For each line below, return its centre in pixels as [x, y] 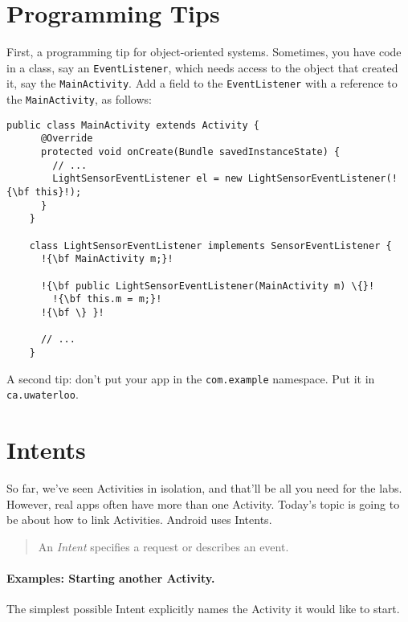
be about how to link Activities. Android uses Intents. [139, 520]
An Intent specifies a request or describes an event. [163, 546]
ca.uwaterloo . [43, 394]
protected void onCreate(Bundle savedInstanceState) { [190, 152]
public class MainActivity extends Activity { [133, 125]
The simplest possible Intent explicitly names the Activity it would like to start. [203, 609]
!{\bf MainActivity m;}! [107, 259]
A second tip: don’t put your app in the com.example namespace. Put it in [191, 378]
